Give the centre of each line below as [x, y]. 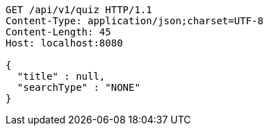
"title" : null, [61, 76]
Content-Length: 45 [58, 32]
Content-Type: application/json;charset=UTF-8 [134, 21]
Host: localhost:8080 [64, 43]
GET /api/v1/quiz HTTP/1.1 [79, 10]
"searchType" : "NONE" [79, 87]
